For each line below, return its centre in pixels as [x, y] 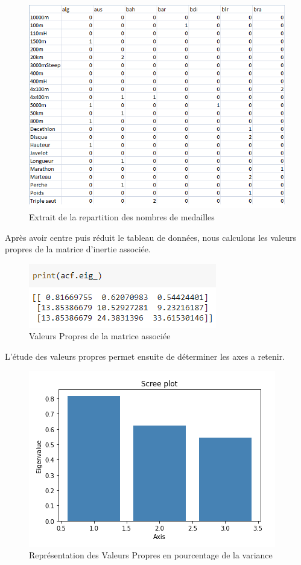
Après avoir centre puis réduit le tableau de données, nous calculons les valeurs [150, 237]
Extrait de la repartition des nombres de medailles [122, 216]
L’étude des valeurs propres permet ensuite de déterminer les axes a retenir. [145, 356]
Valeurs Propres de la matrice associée [100, 336]
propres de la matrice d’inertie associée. [78, 249]
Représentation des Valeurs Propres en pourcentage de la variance [151, 555]
